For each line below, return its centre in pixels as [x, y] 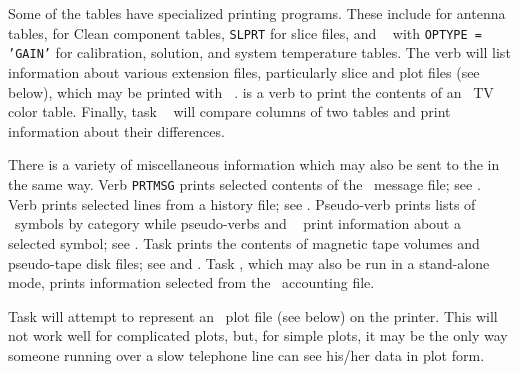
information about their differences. [116, 130]
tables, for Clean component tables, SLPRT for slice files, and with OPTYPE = [245, 32]
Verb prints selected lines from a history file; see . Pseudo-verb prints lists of [242, 203]
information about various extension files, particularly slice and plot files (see [244, 71]
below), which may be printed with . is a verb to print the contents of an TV [251, 91]
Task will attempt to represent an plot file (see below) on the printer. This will [253, 315]
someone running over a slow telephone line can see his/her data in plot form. [246, 354]
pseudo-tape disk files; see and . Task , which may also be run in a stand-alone [249, 262]
